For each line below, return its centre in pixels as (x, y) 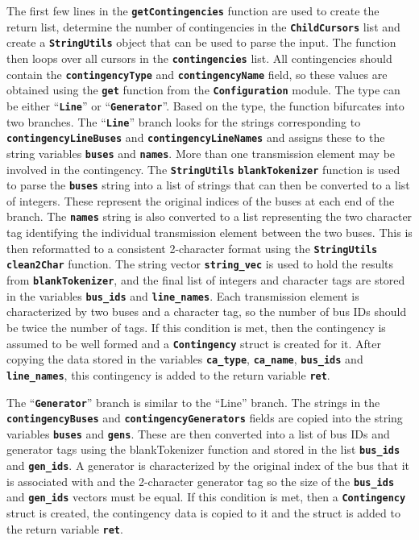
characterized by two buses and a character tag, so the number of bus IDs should (207, 312)
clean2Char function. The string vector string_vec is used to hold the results (200, 264)
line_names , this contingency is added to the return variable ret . (168, 374)
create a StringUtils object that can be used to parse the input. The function (201, 42)
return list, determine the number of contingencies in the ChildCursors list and (203, 26)
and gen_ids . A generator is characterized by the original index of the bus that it (208, 465)
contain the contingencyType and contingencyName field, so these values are (197, 74)
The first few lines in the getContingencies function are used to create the (193, 10)
